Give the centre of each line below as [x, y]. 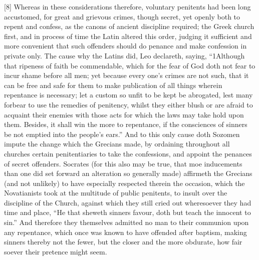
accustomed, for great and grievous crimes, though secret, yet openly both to [122, 16]
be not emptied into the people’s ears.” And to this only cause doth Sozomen [122, 134]
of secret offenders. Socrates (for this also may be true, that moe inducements [123, 163]
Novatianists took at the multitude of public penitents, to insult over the [116, 193]
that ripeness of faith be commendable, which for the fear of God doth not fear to [130, 65]
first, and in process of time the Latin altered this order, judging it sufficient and [128, 36]
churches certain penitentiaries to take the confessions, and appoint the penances [128, 153]
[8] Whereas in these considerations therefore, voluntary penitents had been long [127, 6]
